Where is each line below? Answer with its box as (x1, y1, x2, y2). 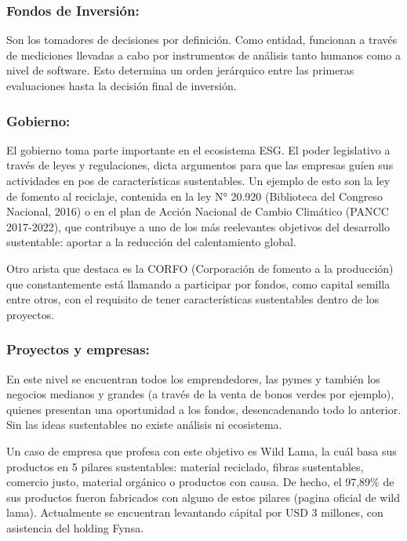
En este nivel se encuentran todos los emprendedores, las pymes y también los (6, 370, 380, 387)
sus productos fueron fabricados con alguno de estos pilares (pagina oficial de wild (6, 488, 400, 505)
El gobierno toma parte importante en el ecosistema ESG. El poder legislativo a (6, 141, 391, 158)
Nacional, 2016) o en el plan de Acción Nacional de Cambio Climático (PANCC (6, 203, 389, 220)
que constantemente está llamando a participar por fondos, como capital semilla (6, 275, 391, 292)
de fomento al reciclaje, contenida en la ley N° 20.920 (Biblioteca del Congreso (6, 187, 383, 204)
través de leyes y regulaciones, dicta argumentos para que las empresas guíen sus (6, 157, 394, 173)
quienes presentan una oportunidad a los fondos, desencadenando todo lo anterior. (6, 401, 402, 417)
